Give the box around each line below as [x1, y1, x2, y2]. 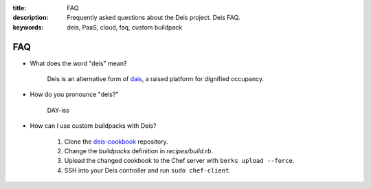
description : [12, 14, 49, 22]
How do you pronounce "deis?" [30, 90, 119, 99]
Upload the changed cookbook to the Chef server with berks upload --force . [64, 157, 295, 165]
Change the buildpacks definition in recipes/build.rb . [64, 147, 213, 155]
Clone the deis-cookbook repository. [64, 137, 168, 146]
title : [12, 4, 27, 12]
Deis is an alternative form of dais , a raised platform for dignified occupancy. [47, 75, 265, 83]
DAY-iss [47, 106, 70, 114]
